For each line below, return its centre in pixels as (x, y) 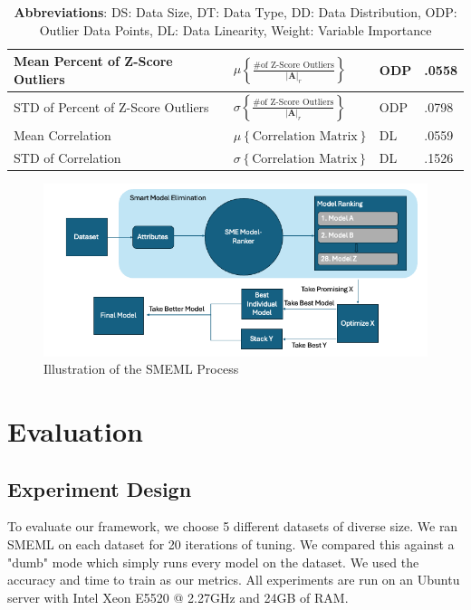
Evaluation (75, 430)
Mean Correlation (62, 134)
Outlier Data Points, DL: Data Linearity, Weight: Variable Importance (235, 29)
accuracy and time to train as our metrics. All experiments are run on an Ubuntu (234, 580)
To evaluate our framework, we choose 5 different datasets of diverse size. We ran (233, 526)
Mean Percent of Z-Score (93, 61)
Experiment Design (100, 488)
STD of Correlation (67, 157)
